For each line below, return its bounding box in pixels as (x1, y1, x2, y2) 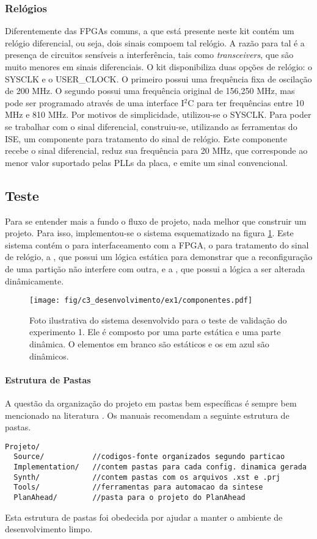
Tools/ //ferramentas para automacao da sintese (13, 483, 263, 492)
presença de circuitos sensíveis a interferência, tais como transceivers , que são (5, 48, 294, 61)
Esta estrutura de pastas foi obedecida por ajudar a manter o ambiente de (5, 510, 283, 523)
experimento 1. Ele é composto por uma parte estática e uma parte (29, 325, 281, 338)
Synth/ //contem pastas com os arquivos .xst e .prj (13, 472, 281, 482)
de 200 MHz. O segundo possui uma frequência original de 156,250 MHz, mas (5, 84, 295, 97)
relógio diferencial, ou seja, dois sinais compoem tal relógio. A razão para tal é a (5, 36, 305, 49)
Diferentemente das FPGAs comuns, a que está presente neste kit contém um (5, 24, 294, 37)
